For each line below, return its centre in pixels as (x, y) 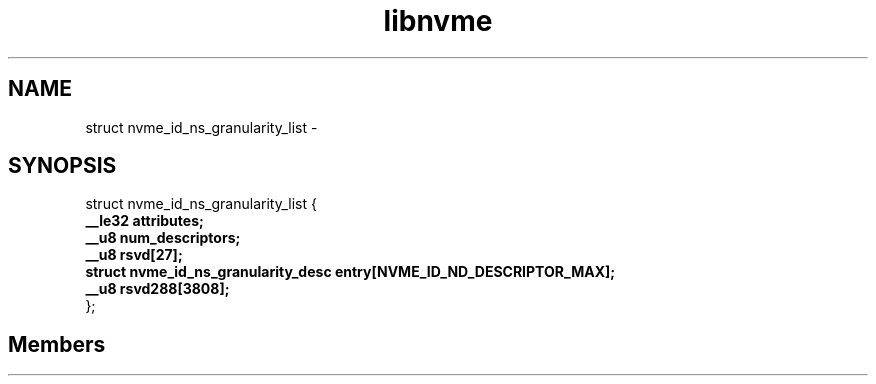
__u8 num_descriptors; (163, 238)
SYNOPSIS (62, 166)
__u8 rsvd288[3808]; (157, 289)
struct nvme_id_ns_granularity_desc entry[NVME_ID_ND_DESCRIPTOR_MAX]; (350, 272)
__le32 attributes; (144, 221)
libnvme (438, 21)
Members (57, 344)
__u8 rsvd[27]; (134, 255)
